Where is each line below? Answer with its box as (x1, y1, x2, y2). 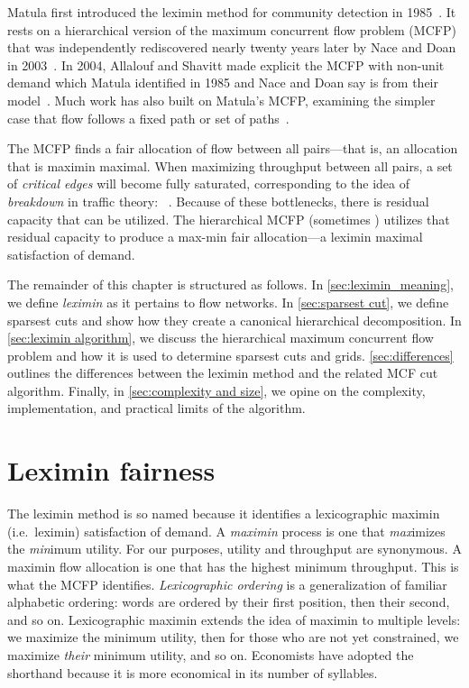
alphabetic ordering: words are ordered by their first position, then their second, (7, 592, 450, 611)
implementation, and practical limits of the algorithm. (7, 399, 306, 417)
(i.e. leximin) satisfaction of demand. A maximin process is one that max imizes (7, 521, 446, 540)
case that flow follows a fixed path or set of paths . (7, 108, 290, 127)
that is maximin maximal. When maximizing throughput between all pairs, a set (7, 156, 453, 175)
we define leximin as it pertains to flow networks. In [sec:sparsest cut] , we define (7, 292, 449, 311)
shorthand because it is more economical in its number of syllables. (7, 663, 378, 682)
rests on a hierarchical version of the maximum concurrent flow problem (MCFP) (7, 20, 456, 39)
